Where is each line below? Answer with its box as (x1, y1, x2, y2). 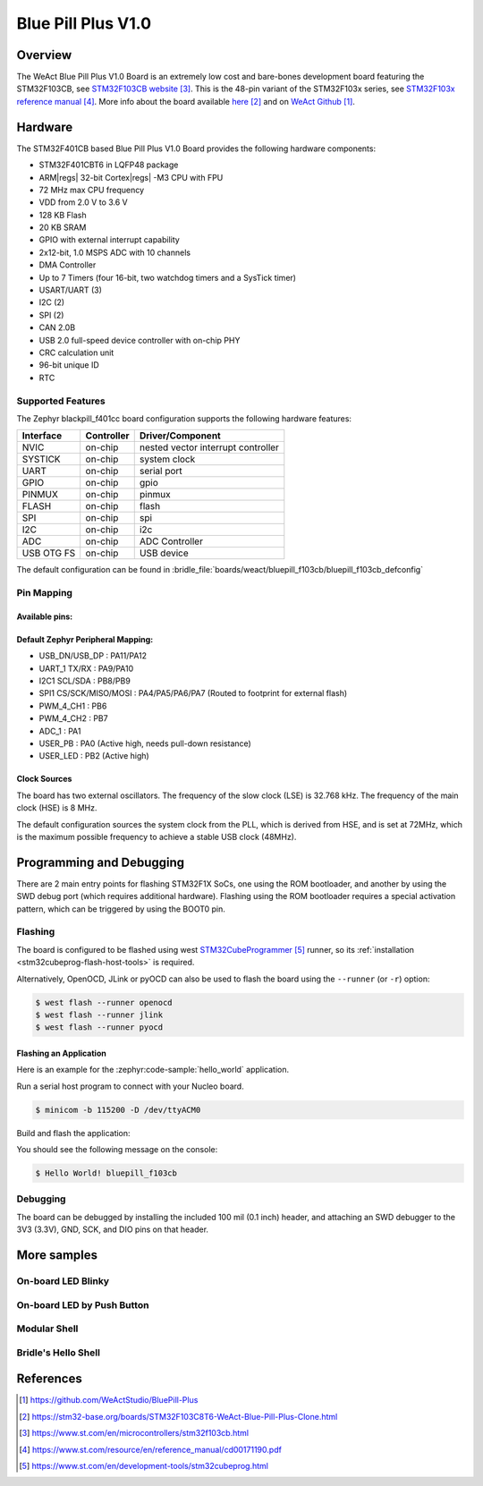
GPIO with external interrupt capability (38, 234, 181, 245)
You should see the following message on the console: (16, 1144, 218, 1155)
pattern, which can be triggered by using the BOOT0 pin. (16, 904, 225, 914)
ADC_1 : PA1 (38, 726, 81, 736)
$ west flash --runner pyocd (35, 1023, 164, 1032)
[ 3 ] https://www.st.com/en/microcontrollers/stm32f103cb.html (19, 1428, 250, 1439)
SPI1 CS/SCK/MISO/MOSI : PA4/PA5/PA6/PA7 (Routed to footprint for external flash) (38, 688, 348, 699)
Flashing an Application (16, 1048, 106, 1058)
